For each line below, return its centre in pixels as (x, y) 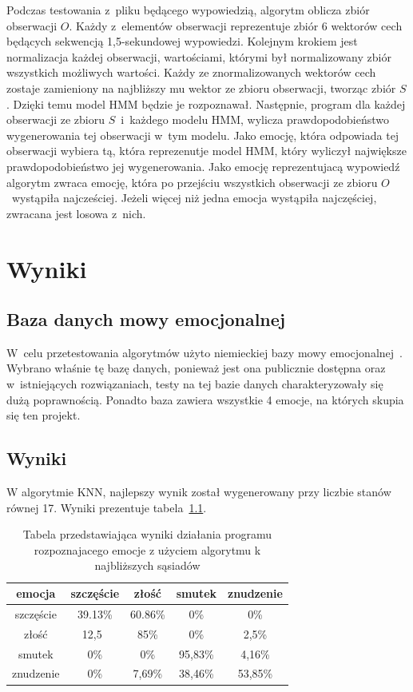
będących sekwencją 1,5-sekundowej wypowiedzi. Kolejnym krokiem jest (182, 41)
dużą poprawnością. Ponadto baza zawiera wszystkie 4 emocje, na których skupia (205, 399)
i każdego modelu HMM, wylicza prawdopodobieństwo (255, 119)
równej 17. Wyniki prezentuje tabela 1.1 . (107, 507)
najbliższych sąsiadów (147, 565)
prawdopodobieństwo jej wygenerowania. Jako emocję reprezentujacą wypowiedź (203, 166)
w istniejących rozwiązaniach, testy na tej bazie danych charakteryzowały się (195, 384)
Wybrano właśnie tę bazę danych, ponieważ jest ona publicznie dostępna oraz (196, 368)
